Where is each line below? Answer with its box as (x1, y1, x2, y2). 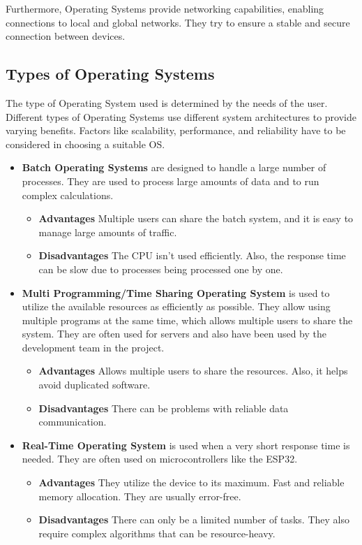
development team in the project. (22, 340, 165, 354)
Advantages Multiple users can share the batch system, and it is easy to (38, 211, 354, 226)
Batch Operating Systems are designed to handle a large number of (22, 160, 326, 175)
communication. (38, 414, 107, 429)
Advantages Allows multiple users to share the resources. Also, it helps (38, 363, 348, 378)
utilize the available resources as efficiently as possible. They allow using (22, 299, 331, 314)
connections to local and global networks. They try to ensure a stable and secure (6, 15, 350, 29)
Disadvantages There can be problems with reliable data (38, 400, 289, 415)
